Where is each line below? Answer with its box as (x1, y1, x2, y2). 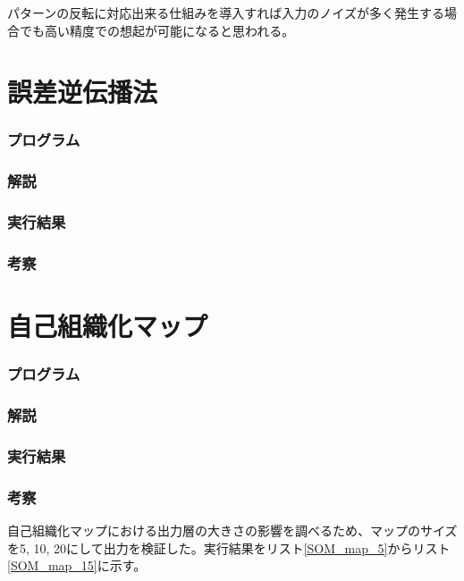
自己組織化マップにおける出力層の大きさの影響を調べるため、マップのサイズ (7, 521, 458, 540)
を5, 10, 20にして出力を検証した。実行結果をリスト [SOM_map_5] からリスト (7, 538, 451, 557)
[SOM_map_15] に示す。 (7, 556, 147, 575)
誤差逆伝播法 (7, 73, 158, 110)
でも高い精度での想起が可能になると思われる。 (19, 21, 295, 39)
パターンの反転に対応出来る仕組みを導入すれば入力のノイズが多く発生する (7, 4, 444, 21)
